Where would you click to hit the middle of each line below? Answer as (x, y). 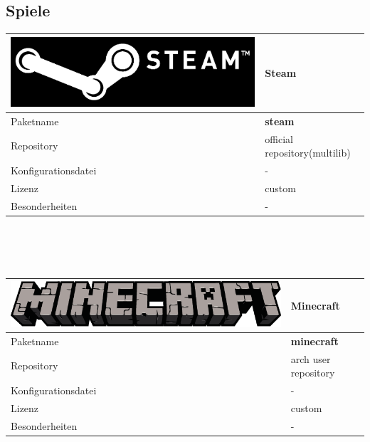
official (279, 138)
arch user (311, 358)
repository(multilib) (308, 153)
